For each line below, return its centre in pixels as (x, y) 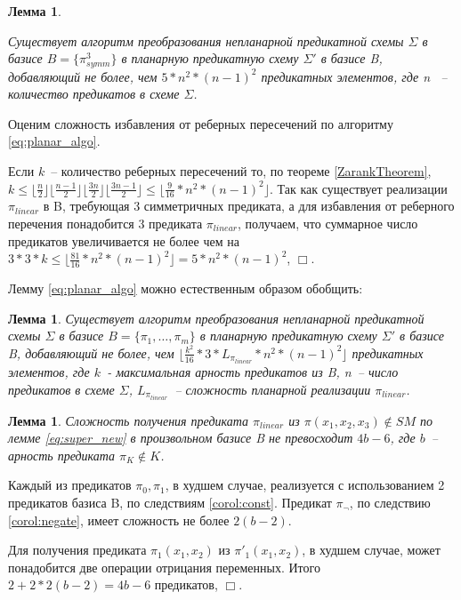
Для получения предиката (77, 550)
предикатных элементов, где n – (354, 76)
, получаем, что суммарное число (328, 224)
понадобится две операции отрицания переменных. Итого (164, 567)
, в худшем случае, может (371, 550)
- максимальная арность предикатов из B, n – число (253, 372)
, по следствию (390, 503)
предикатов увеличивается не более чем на (124, 240)
